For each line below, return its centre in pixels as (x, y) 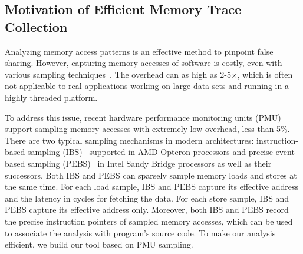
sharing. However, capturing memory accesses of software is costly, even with (144, 63)
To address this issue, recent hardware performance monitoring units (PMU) (143, 117)
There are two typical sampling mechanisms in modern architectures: (129, 140)
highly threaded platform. (51, 97)
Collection (36, 26)
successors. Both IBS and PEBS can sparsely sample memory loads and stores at (151, 175)
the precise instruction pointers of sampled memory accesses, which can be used (149, 221)
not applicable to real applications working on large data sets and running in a (147, 86)
